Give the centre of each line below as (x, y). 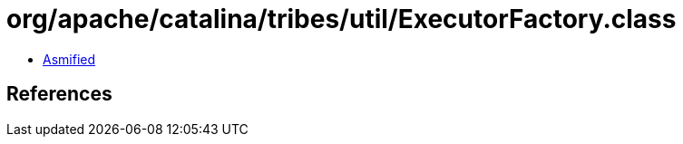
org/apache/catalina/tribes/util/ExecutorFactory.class (341, 19)
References (59, 94)
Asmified (69, 59)
